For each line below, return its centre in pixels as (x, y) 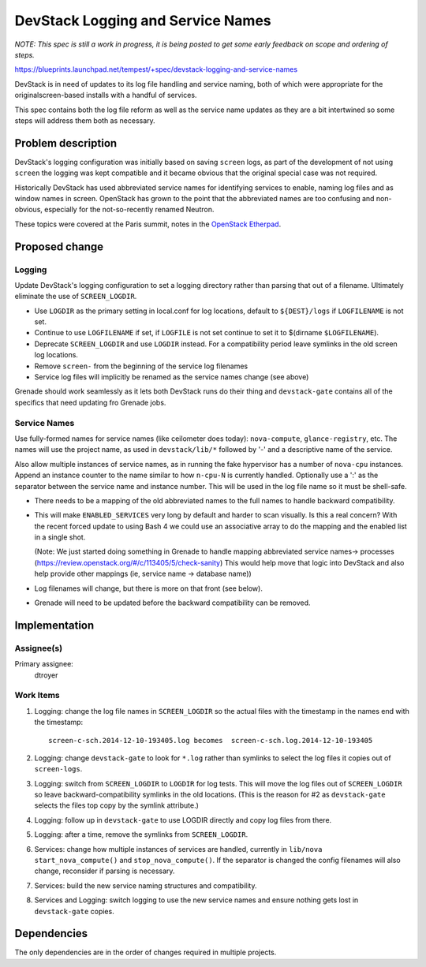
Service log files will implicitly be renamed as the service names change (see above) (172, 377)
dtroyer (46, 675)
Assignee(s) (39, 648)
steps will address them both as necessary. (85, 120)
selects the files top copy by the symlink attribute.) (116, 805)
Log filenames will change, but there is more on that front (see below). (149, 588)
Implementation (54, 625)
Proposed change (59, 246)
